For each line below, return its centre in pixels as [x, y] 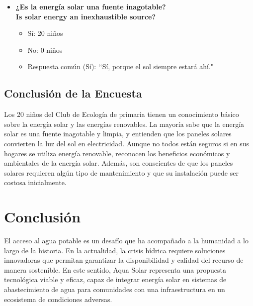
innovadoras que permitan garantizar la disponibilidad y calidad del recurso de [124, 260]
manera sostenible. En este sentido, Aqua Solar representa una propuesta [115, 269]
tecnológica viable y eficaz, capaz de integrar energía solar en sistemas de [115, 279]
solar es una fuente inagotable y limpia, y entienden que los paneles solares [118, 134]
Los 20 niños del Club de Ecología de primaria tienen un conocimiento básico [122, 114]
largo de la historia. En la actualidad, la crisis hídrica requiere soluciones [115, 250]
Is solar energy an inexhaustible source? [86, 16]
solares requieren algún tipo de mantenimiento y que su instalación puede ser [121, 172]
